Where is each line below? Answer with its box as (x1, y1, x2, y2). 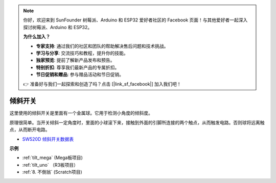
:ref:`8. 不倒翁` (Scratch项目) (22, 169, 82, 175)
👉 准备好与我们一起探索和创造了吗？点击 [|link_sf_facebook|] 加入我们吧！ (23, 81, 181, 87)
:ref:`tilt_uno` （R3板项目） (22, 162, 79, 168)
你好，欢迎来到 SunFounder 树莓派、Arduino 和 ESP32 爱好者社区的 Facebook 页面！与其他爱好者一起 (23, 17, 239, 23)
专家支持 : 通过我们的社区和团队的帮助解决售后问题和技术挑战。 (36, 43, 169, 49)
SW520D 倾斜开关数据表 (22, 136, 74, 142)
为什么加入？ (23, 34, 51, 40)
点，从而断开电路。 (9, 126, 50, 133)
